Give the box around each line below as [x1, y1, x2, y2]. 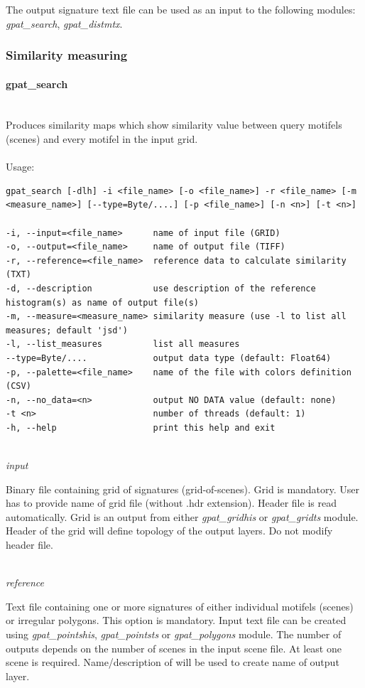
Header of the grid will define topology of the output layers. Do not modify [6, 523, 333, 538]
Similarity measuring [6, 46, 128, 64]
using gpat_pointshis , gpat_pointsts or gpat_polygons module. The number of [6, 627, 342, 642]
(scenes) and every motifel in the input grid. [6, 131, 198, 146]
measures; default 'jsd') [6, 325, 128, 335]
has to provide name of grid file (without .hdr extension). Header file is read [6, 495, 337, 510]
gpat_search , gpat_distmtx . [6, 16, 123, 31]
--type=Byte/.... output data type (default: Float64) [6, 353, 332, 363]
